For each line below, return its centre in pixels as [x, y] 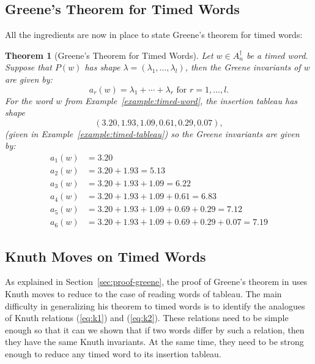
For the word [29, 100]
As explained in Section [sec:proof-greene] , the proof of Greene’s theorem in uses [156, 282]
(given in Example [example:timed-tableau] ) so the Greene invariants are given [152, 133]
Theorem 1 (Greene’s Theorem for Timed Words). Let [109, 55]
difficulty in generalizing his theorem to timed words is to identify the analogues [155, 305]
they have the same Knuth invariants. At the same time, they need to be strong [154, 342]
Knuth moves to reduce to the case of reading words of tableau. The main [143, 293]
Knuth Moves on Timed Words [106, 256]
